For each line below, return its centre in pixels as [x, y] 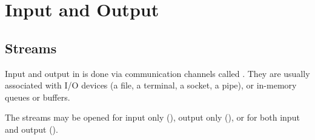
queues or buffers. [38, 97]
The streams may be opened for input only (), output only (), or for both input [152, 117]
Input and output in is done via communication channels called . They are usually [157, 73]
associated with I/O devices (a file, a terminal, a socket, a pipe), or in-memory [151, 85]
